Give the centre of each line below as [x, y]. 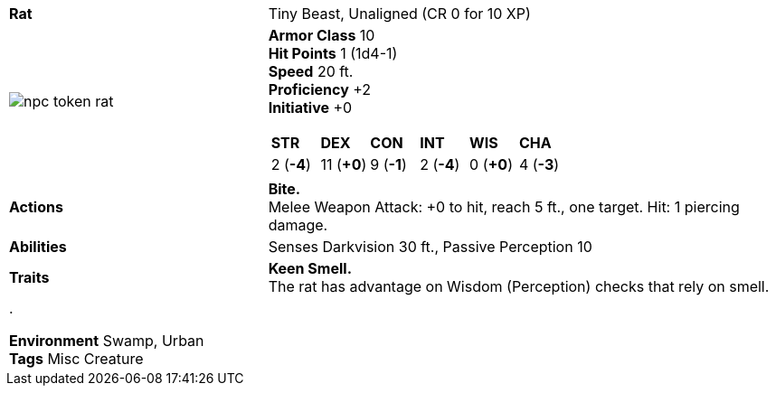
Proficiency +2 [320, 89]
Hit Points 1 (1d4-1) [333, 53]
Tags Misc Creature [76, 359]
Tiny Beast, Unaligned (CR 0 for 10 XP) [399, 14]
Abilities [38, 247]
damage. [298, 225]
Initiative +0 [310, 108]
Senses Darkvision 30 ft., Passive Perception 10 [430, 247]
